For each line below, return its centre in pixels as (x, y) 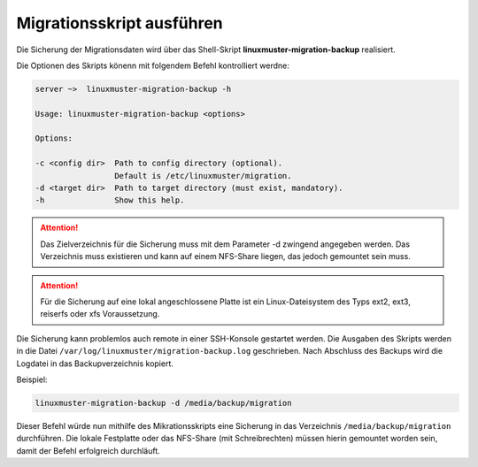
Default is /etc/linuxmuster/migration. (203, 176)
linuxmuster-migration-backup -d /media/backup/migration (163, 403)
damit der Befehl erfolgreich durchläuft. (89, 450)
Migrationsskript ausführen (119, 23)
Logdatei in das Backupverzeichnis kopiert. (95, 364)
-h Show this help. (110, 200)
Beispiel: (32, 379)
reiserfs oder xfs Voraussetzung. (100, 314)
